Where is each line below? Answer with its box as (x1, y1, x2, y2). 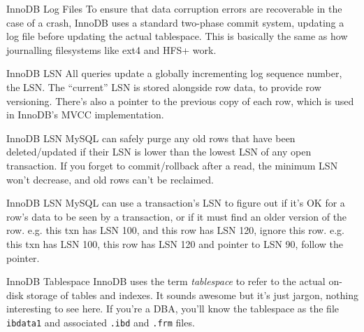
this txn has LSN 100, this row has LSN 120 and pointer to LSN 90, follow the (6, 236, 344, 251)
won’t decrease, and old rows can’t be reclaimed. (6, 172, 214, 186)
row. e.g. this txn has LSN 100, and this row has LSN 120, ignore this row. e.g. (6, 223, 344, 237)
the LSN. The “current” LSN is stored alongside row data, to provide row (6, 79, 321, 94)
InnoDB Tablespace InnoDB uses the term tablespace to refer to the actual (6, 274, 326, 289)
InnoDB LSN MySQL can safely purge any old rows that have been (6, 130, 296, 145)
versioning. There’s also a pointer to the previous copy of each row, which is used (6, 93, 354, 108)
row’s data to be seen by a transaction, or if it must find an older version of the (6, 209, 347, 223)
